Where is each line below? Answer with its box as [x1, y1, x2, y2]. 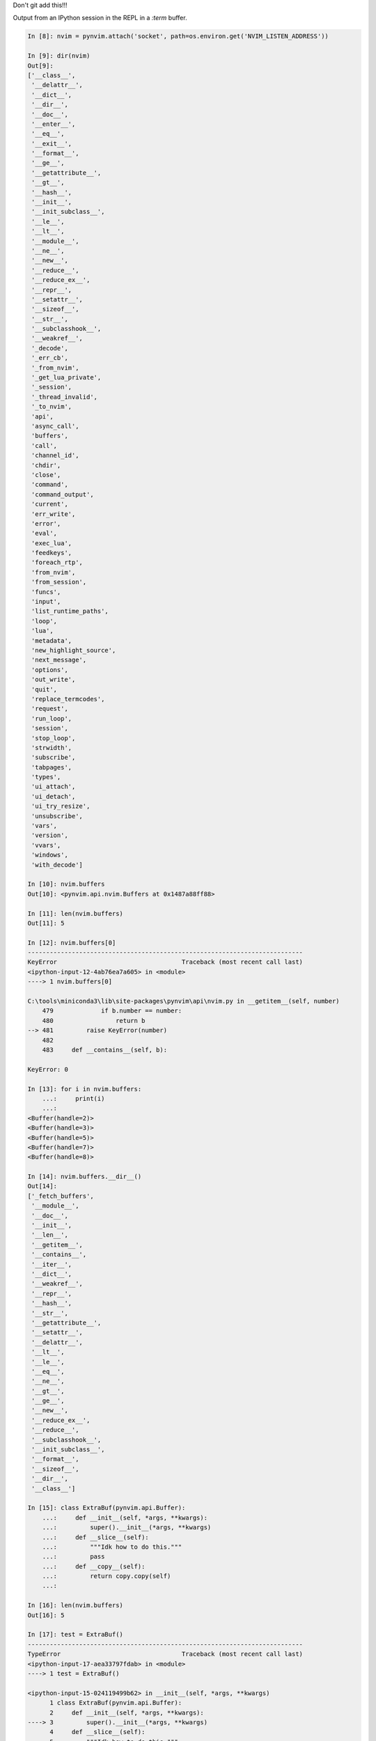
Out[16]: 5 [27, 1611, 65, 1619]
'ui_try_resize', [31, 802, 91, 811]
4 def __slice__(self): [49, 1728, 146, 1736]
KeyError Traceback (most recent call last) [27, 958, 303, 966]
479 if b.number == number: [42, 1007, 182, 1015]
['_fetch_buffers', [27, 1192, 94, 1200]
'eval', [31, 529, 58, 538]
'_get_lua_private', [31, 373, 102, 382]
